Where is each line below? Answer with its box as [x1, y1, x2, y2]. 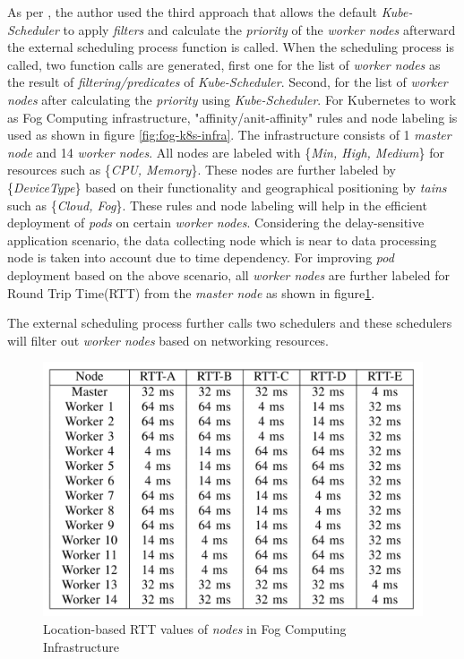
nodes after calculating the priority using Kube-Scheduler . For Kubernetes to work [7, 90, 457, 108]
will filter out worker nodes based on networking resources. [7, 330, 330, 349]
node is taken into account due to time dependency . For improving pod [7, 248, 394, 267]
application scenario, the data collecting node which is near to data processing [7, 230, 437, 249]
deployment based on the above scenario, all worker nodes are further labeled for [7, 265, 450, 284]
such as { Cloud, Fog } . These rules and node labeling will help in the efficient [7, 195, 427, 214]
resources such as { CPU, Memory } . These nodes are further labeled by [7, 160, 396, 179]
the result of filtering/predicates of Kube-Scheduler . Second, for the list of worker [7, 73, 448, 91]
